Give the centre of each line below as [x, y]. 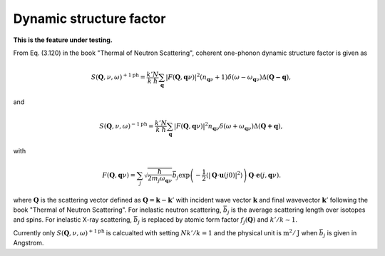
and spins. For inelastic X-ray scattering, [72, 220]
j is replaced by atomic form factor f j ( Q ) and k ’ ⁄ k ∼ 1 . [218, 221]
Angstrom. [29, 243]
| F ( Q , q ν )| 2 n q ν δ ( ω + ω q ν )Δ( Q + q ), [228, 127]
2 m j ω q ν [160, 179]
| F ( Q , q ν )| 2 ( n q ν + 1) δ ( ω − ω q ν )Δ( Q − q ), [228, 77]
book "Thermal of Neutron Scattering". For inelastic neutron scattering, [117, 210]
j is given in [340, 234]
